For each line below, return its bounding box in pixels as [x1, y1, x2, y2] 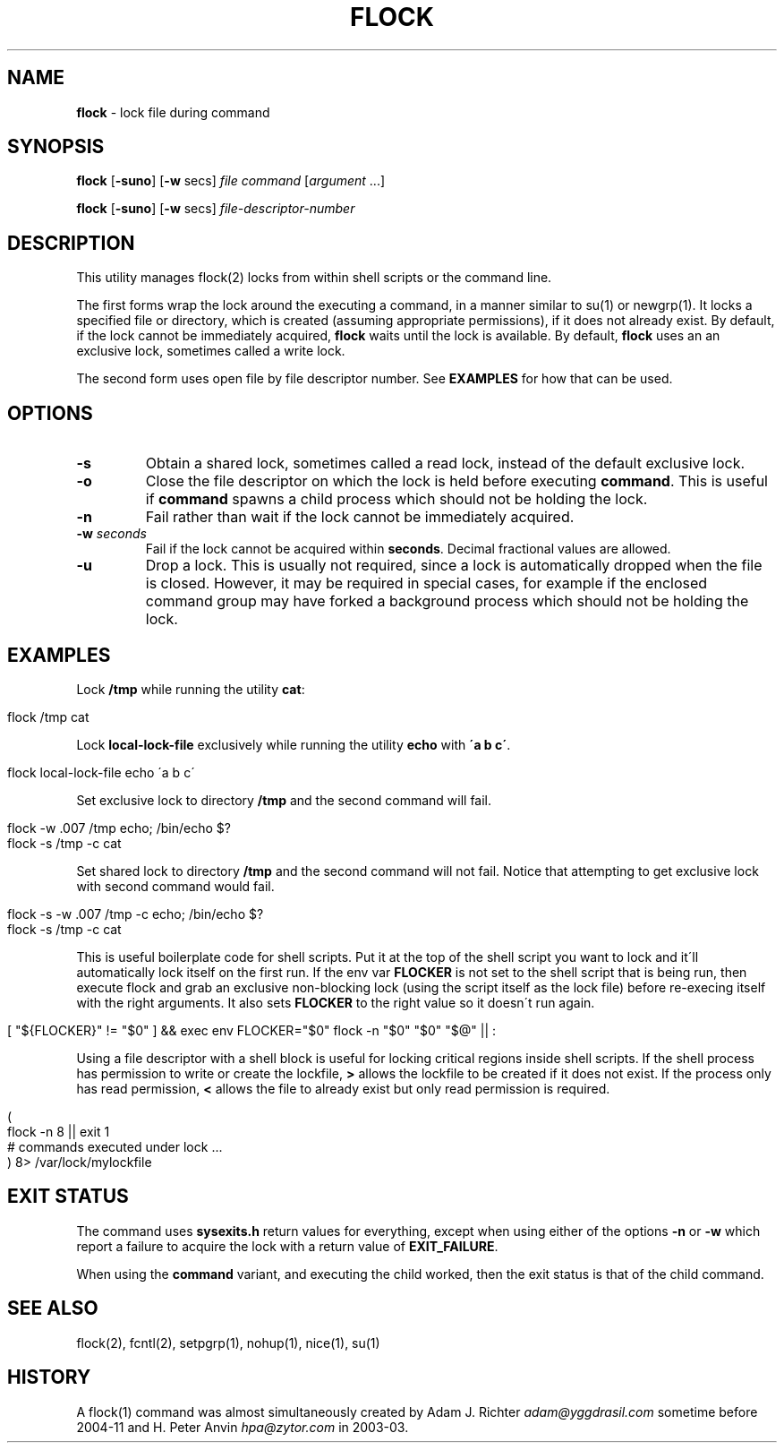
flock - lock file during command [76, 104, 270, 120]
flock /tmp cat [7, 708, 89, 725]
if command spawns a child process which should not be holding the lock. [145, 490, 648, 509]
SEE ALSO [7, 1297, 98, 1320]
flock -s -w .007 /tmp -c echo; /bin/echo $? [7, 905, 264, 922]
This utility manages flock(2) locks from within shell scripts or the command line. [76, 270, 552, 286]
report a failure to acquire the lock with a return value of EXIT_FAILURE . [76, 1238, 499, 1254]
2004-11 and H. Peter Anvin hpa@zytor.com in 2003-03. [76, 1419, 409, 1435]
